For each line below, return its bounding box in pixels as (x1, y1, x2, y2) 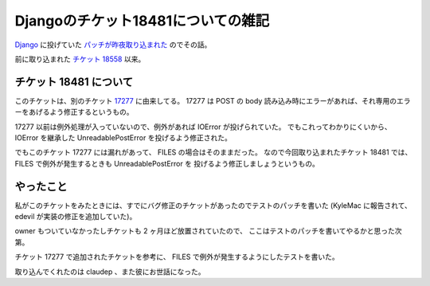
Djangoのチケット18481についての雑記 (14, 12, 270, 29)
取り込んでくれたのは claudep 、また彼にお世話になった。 (14, 267, 206, 276)
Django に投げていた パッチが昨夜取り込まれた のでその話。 (14, 40, 212, 49)
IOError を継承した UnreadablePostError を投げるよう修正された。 (14, 133, 233, 143)
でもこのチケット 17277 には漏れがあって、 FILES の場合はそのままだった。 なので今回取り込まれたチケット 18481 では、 (14, 147, 412, 157)
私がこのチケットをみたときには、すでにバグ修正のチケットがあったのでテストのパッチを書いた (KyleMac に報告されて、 (14, 200, 412, 210)
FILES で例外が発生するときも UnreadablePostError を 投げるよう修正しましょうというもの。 (14, 159, 320, 168)
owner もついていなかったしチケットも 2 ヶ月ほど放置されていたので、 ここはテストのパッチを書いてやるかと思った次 (14, 226, 402, 236)
